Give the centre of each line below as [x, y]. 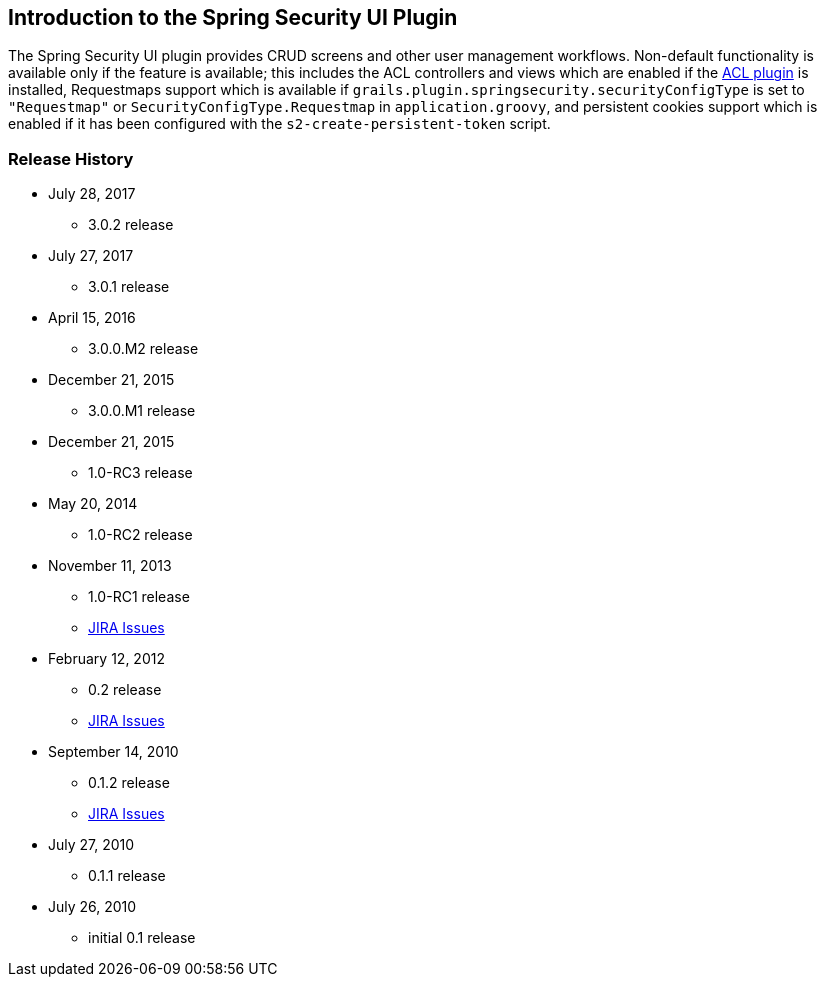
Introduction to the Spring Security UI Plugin [233, 17]
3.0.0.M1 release [142, 411]
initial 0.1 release [142, 938]
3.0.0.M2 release [143, 349]
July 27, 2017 [91, 256]
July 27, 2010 [91, 845]
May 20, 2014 [93, 504]
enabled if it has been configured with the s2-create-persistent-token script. [279, 124]
